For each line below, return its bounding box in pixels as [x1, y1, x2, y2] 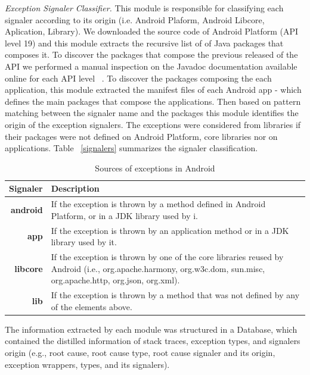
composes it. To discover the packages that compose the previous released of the [5, 48, 298, 61]
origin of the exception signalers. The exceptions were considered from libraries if [5, 118, 301, 130]
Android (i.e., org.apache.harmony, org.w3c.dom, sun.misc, [51, 262, 265, 274]
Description [51, 182, 100, 195]
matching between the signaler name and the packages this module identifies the [5, 107, 299, 119]
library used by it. [51, 236, 117, 248]
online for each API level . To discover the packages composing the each [5, 71, 272, 84]
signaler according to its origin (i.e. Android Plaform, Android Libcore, [5, 13, 265, 26]
